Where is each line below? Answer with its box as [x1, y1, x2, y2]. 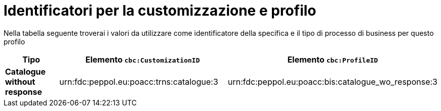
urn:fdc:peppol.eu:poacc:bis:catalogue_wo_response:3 [228, 76, 437, 87]
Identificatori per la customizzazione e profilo [4, 2, 316, 19]
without [5, 76, 35, 87]
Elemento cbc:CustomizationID [85, 54, 200, 65]
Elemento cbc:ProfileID [287, 54, 378, 65]
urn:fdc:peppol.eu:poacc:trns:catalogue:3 [59, 76, 218, 87]
